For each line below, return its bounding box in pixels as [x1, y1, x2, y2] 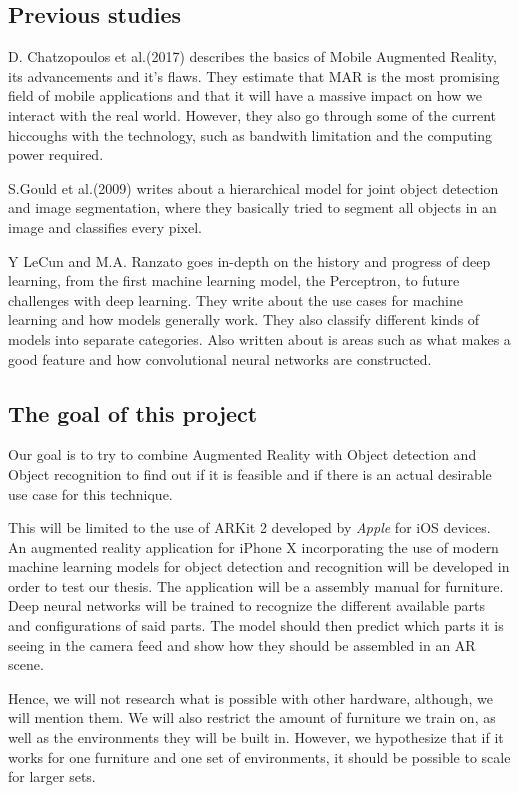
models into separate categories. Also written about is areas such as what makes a [8, 328, 511, 349]
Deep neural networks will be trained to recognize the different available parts [8, 595, 485, 616]
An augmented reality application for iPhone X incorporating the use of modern [8, 536, 499, 557]
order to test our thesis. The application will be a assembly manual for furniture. [8, 575, 504, 596]
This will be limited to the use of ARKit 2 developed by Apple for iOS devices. [8, 517, 491, 538]
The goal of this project [8, 397, 258, 428]
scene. [8, 654, 44, 675]
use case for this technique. [8, 483, 173, 504]
